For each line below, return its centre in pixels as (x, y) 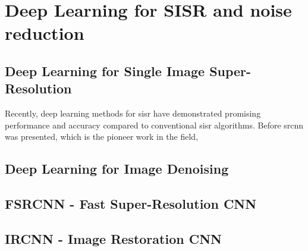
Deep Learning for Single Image (105, 70)
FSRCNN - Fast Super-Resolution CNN (131, 204)
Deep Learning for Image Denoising (117, 169)
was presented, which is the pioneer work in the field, (102, 137)
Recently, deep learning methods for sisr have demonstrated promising (133, 113)
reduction (45, 33)
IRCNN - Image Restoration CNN (113, 238)
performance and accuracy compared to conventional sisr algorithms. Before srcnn (154, 125)
